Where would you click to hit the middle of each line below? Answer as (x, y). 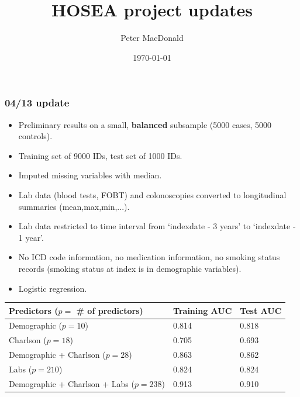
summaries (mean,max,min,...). (74, 206)
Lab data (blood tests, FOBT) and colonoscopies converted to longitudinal (152, 194)
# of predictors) (110, 310)
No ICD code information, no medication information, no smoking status (149, 257)
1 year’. (31, 237)
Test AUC (261, 310)
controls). (35, 136)
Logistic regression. (53, 288)
